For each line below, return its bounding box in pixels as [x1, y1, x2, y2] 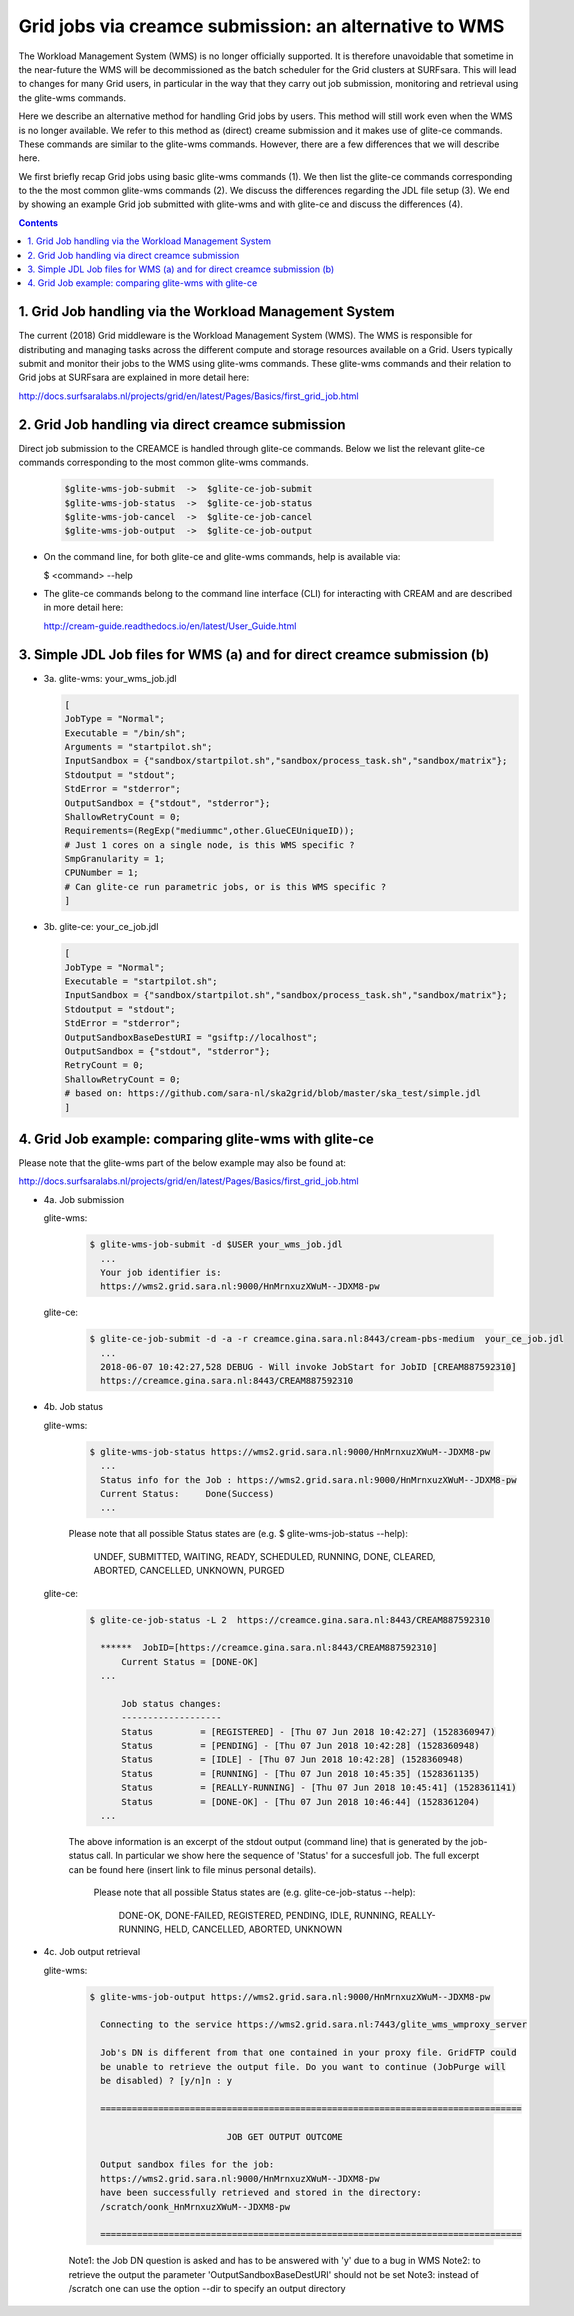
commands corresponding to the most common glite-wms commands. [18, 456, 309, 469]
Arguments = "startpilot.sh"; [64, 741, 213, 752]
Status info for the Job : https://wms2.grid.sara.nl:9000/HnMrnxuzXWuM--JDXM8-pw [100, 1474, 517, 1485]
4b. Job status [43, 1401, 104, 1413]
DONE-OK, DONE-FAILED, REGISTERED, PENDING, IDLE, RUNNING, [118, 1909, 398, 1921]
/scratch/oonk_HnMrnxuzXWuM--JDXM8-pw [100, 2201, 290, 2212]
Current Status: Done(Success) [100, 1488, 275, 1499]
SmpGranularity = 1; [64, 853, 165, 865]
